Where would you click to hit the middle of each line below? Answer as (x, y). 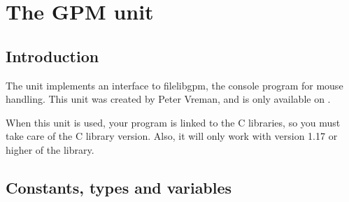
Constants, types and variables (119, 187)
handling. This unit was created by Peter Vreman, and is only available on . (168, 99)
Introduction (52, 56)
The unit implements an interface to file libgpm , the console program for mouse (174, 85)
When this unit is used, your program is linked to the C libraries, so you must (173, 122)
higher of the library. (50, 149)
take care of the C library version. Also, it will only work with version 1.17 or (172, 136)
